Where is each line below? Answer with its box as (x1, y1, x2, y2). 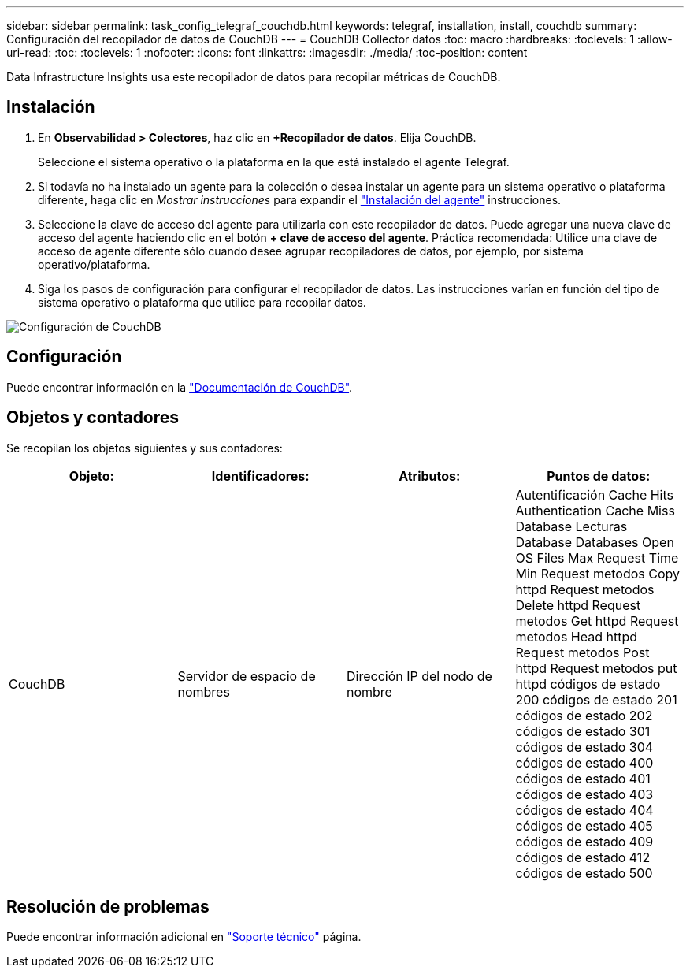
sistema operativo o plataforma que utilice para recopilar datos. (38, 295, 366, 309)
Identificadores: (211, 467, 310, 484)
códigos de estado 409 (515, 833, 654, 849)
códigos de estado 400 (515, 754, 654, 771)
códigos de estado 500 (515, 864, 653, 881)
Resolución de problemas (6, 896, 210, 916)
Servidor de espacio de (177, 667, 316, 684)
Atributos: (399, 467, 461, 484)
